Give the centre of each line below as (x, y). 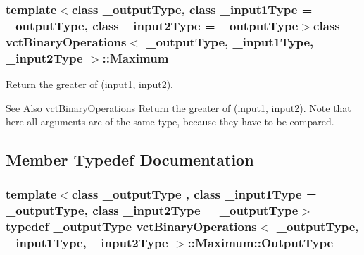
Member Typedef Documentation (130, 160)
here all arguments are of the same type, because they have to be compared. (170, 122)
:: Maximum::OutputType (261, 243)
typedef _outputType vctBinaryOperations (131, 226)
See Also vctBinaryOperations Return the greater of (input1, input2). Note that (178, 107)
